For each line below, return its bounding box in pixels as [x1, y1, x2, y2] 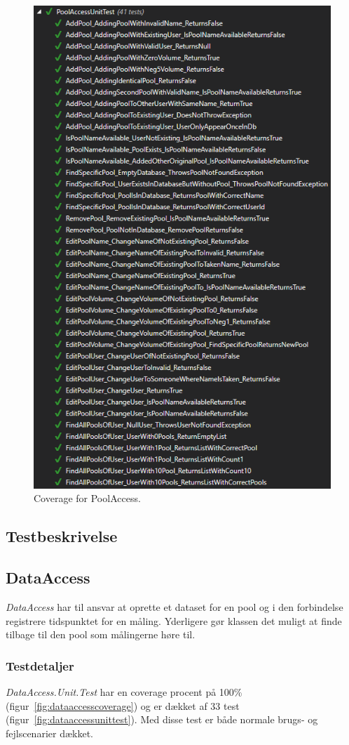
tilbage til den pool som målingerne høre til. [6, 627, 196, 642]
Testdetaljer [6, 657, 74, 674]
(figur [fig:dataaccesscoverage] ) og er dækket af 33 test [6, 698, 240, 713]
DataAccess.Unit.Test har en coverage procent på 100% [6, 685, 242, 699]
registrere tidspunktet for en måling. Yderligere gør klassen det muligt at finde [6, 613, 342, 628]
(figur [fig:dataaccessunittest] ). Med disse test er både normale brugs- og [6, 712, 318, 727]
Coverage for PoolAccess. [34, 491, 141, 506]
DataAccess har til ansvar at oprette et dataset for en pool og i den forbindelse [6, 600, 343, 614]
